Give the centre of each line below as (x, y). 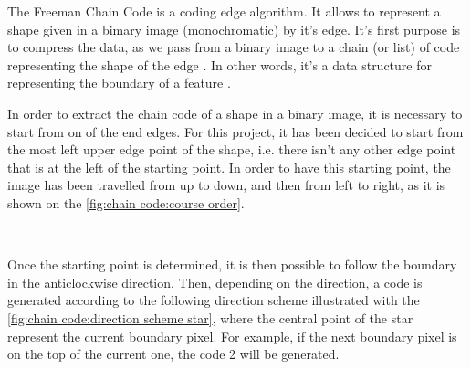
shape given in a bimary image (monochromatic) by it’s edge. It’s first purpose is (234, 29)
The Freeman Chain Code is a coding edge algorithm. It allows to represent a (224, 11)
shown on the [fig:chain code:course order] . (126, 202)
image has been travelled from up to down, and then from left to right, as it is (226, 185)
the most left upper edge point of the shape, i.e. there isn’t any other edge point (232, 149)
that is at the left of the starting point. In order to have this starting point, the (229, 167)
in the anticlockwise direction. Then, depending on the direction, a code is (215, 282)
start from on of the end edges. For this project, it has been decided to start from (235, 131)
